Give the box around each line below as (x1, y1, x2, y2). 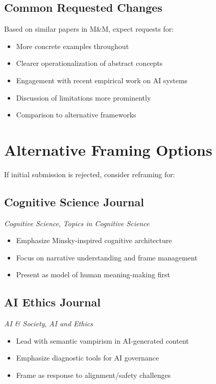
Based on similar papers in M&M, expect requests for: (4, 23, 174, 34)
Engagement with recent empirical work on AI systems (16, 75, 188, 85)
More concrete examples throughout (16, 40, 129, 51)
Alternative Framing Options (4, 139, 212, 160)
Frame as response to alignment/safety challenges (16, 370, 171, 380)
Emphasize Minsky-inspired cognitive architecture (16, 235, 172, 246)
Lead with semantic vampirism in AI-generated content (16, 335, 189, 346)
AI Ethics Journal (4, 294, 101, 310)
